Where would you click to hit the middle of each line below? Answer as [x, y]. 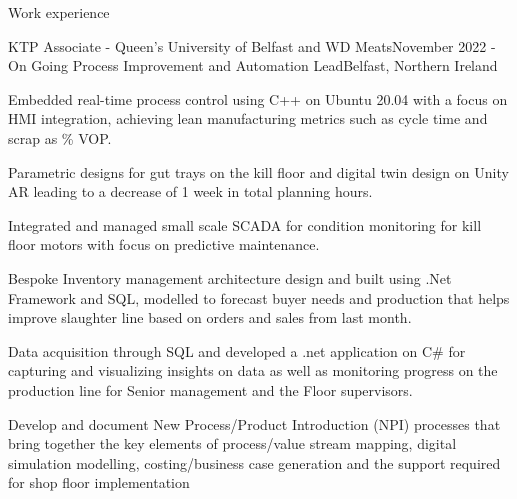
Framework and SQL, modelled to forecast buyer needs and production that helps [259, 297]
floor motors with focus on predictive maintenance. [164, 244]
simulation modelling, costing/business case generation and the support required [254, 462]
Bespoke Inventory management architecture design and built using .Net [230, 277]
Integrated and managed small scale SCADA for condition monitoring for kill [245, 224]
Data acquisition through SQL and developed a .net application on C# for [237, 350]
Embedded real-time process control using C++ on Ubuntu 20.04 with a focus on [258, 98]
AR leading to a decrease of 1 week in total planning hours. [190, 191]
